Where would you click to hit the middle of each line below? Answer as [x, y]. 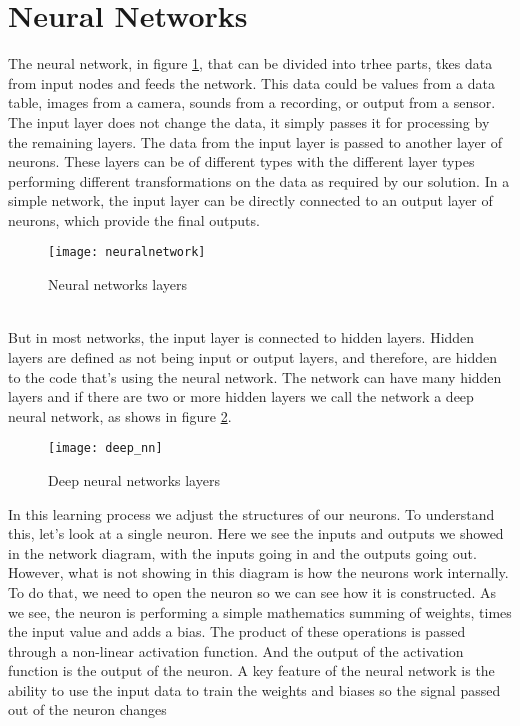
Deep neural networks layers [134, 479]
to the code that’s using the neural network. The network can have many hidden [255, 376]
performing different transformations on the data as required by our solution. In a [259, 180]
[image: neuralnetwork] [127, 252]
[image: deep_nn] [105, 448]
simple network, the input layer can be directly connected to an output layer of [250, 200]
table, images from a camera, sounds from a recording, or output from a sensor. [252, 102]
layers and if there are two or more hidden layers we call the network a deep [241, 396]
